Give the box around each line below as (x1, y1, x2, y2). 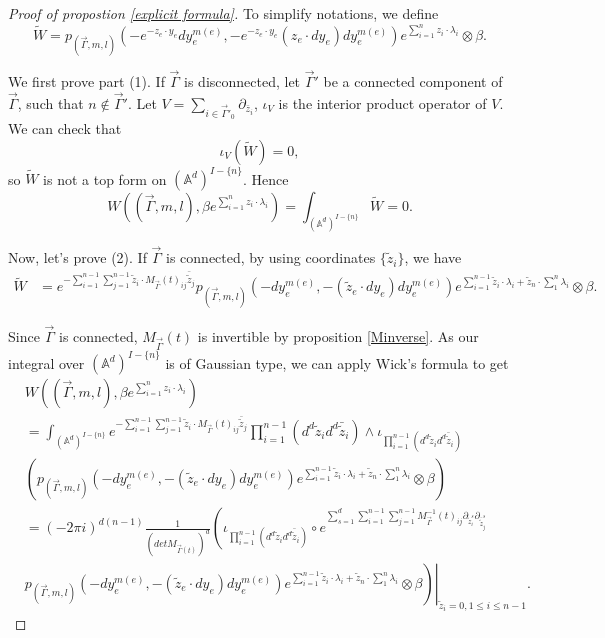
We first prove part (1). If (8, 71, 165, 92)
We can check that (8, 117, 122, 138)
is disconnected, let (184, 71, 301, 92)
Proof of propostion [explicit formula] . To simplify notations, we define (8, 3, 439, 23)
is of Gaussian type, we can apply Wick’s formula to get (165, 352, 509, 373)
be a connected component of (323, 71, 503, 92)
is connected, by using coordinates (166, 247, 376, 268)
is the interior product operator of (278, 92, 487, 113)
